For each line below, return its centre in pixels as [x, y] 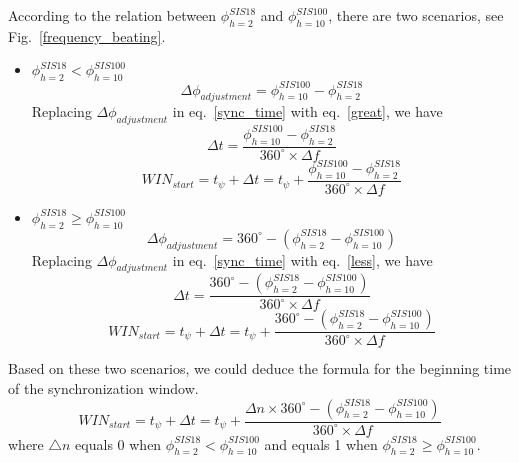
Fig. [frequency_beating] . [87, 35]
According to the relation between [112, 15]
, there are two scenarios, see [416, 15]
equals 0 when [118, 443]
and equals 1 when [321, 443]
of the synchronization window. [103, 387]
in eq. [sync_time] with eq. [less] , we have [302, 259]
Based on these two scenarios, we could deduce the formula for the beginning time [260, 368]
